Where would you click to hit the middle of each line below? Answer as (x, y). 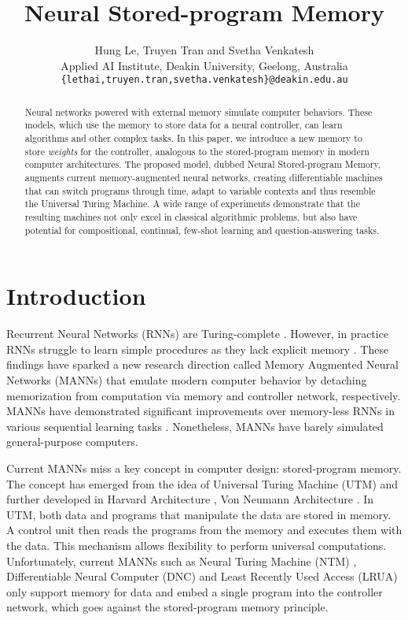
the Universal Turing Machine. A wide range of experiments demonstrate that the (192, 204)
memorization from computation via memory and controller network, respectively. (204, 395)
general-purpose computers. (72, 442)
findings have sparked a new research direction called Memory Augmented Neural (202, 364)
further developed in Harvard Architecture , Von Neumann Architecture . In (190, 499)
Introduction (76, 296)
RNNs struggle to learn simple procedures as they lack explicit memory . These (198, 349)
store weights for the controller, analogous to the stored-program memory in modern (197, 151)
